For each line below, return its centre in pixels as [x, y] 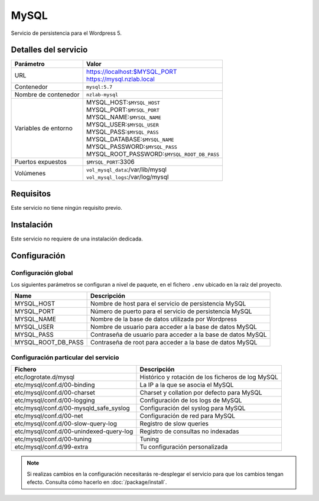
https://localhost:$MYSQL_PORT [131, 72]
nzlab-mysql [102, 95]
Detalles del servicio [49, 50]
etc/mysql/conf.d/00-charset [55, 393]
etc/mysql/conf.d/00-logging [55, 401]
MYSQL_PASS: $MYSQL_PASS [122, 132]
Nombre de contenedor [47, 95]
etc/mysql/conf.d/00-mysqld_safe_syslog [72, 408]
